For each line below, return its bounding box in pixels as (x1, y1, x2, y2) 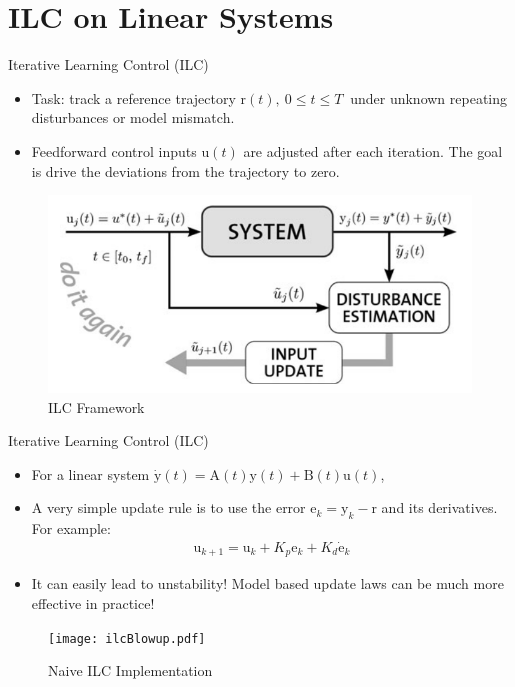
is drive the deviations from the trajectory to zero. (31, 160, 340, 181)
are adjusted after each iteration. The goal (243, 140, 503, 161)
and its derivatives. (381, 497, 498, 518)
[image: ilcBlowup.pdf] (48, 631, 206, 646)
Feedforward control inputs (31, 140, 197, 161)
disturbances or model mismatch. (31, 107, 235, 128)
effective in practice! (31, 593, 155, 614)
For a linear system (31, 463, 150, 484)
